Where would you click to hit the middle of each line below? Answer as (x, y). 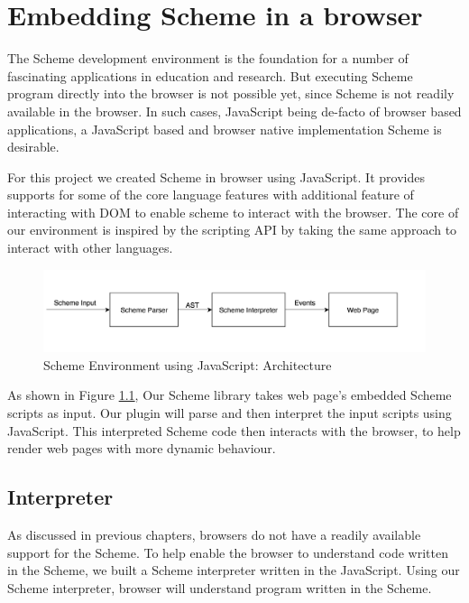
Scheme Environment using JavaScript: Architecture (188, 364)
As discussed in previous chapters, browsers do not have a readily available (214, 534)
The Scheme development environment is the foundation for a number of (208, 58)
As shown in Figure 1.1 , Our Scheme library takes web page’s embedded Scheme (230, 395)
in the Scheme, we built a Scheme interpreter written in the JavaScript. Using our (234, 570)
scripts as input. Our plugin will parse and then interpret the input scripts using (230, 412)
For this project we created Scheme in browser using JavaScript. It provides (216, 176)
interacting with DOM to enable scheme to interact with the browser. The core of (233, 212)
